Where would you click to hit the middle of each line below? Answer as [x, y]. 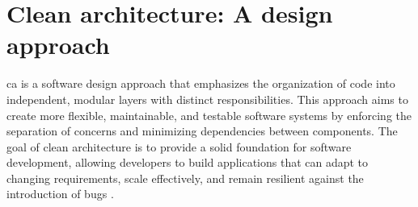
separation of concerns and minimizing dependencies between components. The [202, 131]
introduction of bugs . [60, 194]
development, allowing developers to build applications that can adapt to [188, 162]
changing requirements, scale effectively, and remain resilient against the [185, 178]
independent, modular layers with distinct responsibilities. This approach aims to [207, 99]
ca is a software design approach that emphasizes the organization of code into [201, 83]
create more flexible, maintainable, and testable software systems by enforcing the [209, 115]
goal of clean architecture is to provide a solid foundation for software [179, 146]
